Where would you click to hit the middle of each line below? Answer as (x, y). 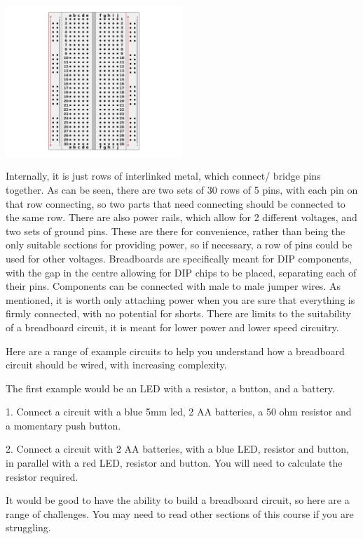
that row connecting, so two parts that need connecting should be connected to (176, 203)
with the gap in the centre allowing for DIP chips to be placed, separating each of (181, 272)
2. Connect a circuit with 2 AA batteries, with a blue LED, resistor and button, (177, 449)
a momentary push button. (63, 425)
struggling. (28, 527)
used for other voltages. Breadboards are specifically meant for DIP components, (179, 258)
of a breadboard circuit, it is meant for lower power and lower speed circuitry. (172, 327)
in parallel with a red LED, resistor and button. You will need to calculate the (174, 463)
